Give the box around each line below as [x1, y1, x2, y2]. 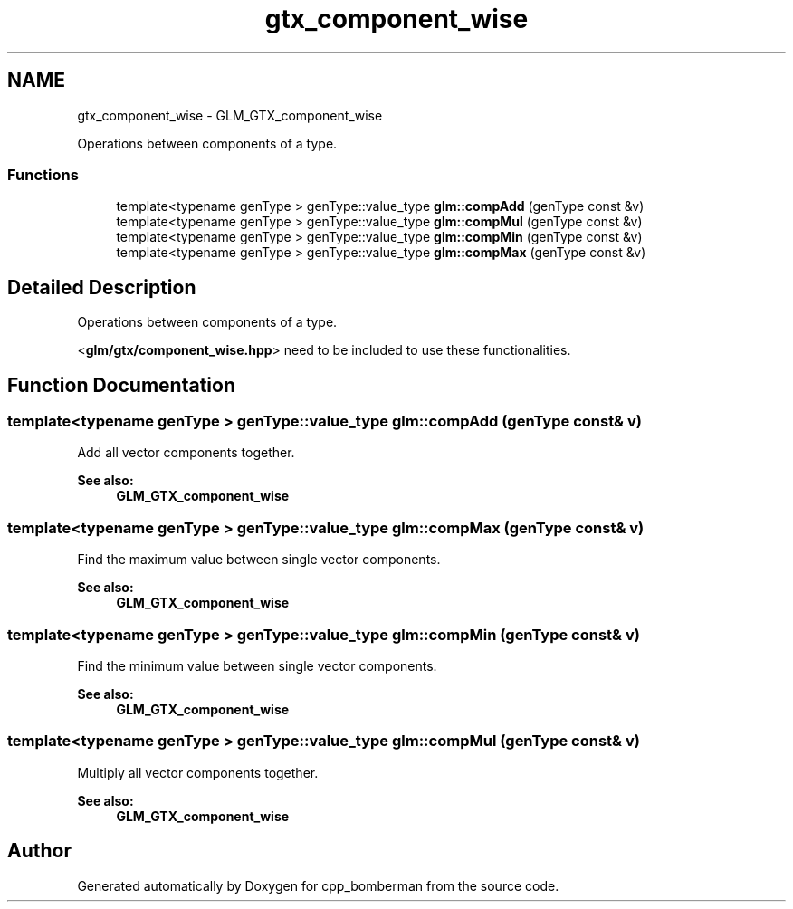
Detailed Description [7, 275, 196, 299]
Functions [7, 165, 79, 184]
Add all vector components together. [77, 445, 295, 461]
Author [7, 839, 72, 863]
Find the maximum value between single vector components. [77, 551, 441, 568]
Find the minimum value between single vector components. [77, 657, 437, 674]
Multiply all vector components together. [77, 764, 319, 780]
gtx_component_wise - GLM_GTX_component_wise [77, 107, 383, 123]
